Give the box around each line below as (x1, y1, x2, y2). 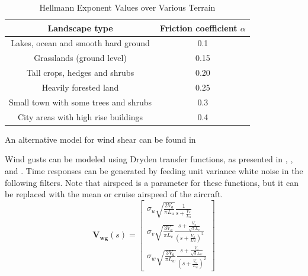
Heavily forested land (41, 81, 119, 93)
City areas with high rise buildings (17, 110, 143, 123)
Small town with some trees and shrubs (9, 95, 152, 108)
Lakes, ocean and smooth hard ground (11, 37, 150, 49)
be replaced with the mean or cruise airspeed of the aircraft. (5, 188, 223, 200)
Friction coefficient (160, 21, 238, 34)
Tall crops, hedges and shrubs (26, 66, 134, 79)
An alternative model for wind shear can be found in (5, 133, 196, 145)
